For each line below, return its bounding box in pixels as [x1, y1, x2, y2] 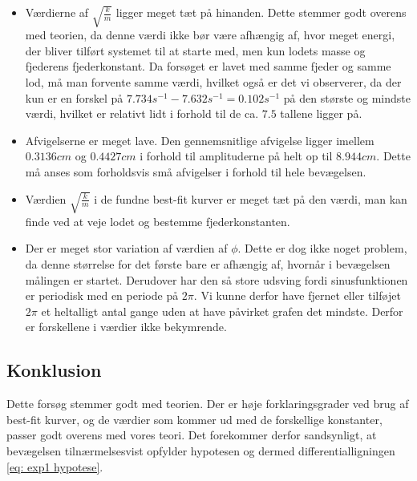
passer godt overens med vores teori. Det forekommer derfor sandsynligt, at [6, 426, 377, 443]
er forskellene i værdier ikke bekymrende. [25, 318, 227, 335]
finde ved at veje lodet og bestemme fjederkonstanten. [25, 212, 290, 229]
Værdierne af [25, 4, 89, 20]
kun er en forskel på [25, 89, 123, 106]
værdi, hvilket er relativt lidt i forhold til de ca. [25, 105, 259, 122]
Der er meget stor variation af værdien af [25, 240, 228, 257]
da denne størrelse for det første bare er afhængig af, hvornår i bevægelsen [25, 256, 391, 273]
